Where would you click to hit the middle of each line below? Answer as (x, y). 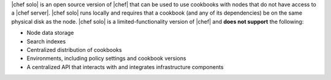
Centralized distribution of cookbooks (74, 49)
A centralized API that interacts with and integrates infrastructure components (125, 67)
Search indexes (46, 41)
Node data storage (50, 33)
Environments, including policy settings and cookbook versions (106, 59)
